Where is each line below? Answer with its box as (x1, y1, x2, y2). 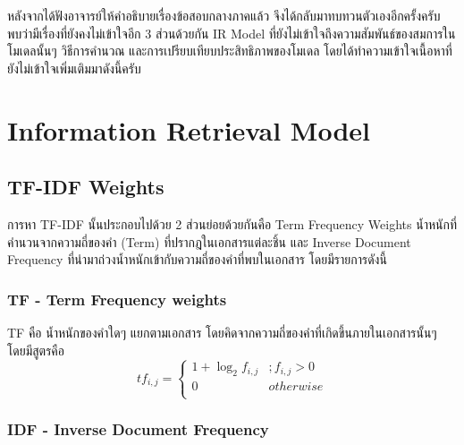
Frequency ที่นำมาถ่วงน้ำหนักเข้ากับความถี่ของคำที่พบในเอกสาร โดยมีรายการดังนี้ (7, 250, 387, 269)
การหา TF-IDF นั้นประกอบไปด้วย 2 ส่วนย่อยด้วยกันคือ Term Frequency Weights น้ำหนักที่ (7, 214, 458, 233)
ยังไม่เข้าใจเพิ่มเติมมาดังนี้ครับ (7, 58, 141, 77)
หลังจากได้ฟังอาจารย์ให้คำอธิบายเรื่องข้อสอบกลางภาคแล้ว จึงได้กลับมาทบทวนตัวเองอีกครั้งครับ (7, 6, 441, 24)
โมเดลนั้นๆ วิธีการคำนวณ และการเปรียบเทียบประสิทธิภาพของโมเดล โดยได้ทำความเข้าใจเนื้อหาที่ (7, 41, 452, 60)
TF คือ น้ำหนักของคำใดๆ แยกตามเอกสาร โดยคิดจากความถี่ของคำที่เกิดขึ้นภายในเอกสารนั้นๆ (7, 322, 437, 341)
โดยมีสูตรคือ (7, 340, 64, 359)
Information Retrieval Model (7, 111, 371, 148)
